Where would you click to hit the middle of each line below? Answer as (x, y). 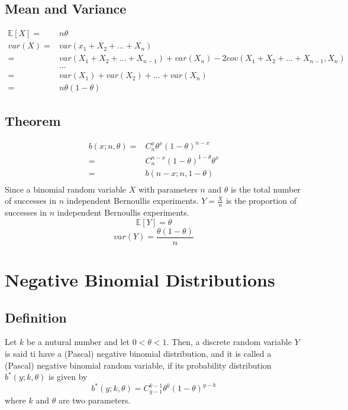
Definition (36, 317)
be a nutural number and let (78, 342)
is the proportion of (261, 201)
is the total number (265, 189)
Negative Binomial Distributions (140, 279)
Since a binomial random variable (66, 189)
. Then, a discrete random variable (229, 342)
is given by (68, 377)
